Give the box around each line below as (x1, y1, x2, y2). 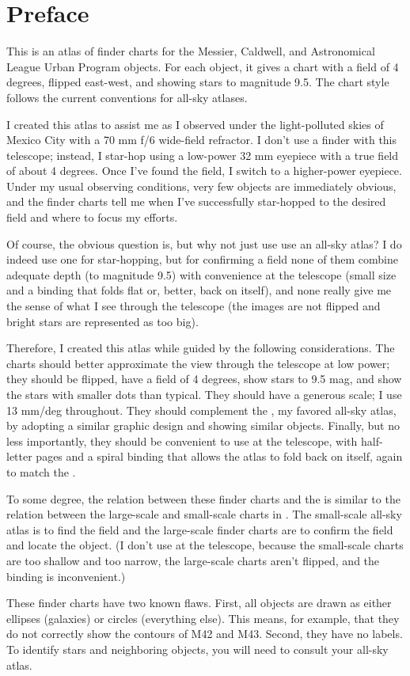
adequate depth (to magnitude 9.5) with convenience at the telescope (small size (6, 266, 397, 283)
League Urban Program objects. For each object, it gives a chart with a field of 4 (6, 58, 399, 74)
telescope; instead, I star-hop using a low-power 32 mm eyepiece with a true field (6, 146, 399, 163)
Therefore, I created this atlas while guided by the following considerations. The (6, 340, 395, 356)
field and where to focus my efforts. (6, 209, 178, 226)
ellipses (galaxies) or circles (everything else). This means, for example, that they (6, 610, 400, 626)
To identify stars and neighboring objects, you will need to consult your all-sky (6, 640, 389, 657)
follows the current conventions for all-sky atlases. (6, 89, 248, 105)
